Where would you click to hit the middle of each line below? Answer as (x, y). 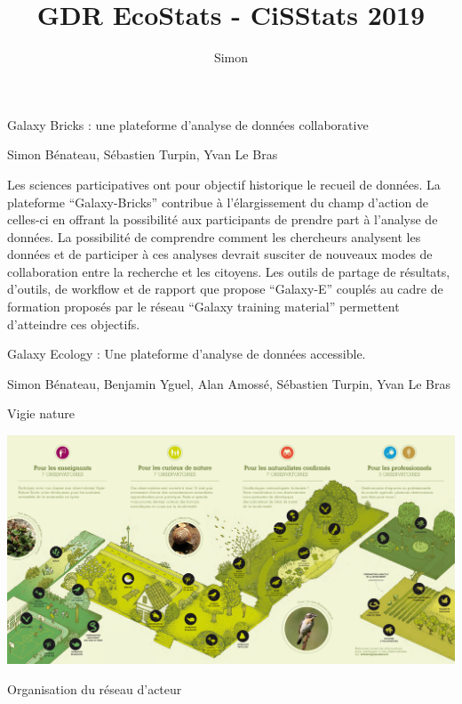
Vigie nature (41, 413)
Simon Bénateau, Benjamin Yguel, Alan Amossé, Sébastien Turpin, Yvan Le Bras (229, 383)
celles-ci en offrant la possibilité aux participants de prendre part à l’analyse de (223, 219)
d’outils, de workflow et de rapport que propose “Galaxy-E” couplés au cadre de (225, 289)
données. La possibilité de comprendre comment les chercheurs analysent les (214, 236)
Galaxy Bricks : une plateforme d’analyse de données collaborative (188, 124)
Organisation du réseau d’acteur (95, 689)
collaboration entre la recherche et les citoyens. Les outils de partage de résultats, (229, 271)
